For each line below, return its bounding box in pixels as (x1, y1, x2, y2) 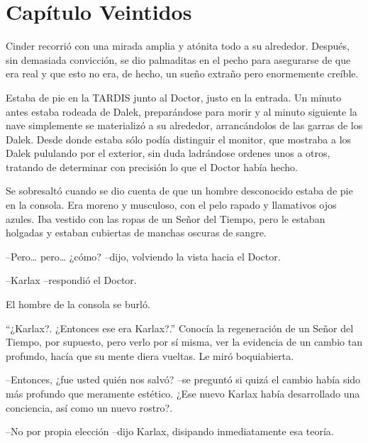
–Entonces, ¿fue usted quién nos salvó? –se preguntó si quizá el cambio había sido (6, 372, 361, 387)
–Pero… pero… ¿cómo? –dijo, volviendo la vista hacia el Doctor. (6, 248, 281, 263)
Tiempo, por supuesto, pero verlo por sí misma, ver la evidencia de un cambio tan (6, 334, 362, 349)
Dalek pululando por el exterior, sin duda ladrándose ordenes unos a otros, (6, 146, 330, 160)
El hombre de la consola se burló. (6, 297, 150, 312)
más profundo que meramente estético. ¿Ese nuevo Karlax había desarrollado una (6, 386, 360, 400)
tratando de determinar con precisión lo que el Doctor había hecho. (6, 159, 298, 174)
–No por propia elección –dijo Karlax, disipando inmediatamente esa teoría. (6, 424, 334, 439)
